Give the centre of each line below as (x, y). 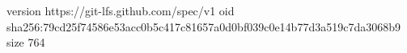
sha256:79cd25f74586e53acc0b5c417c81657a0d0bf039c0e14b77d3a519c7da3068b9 (203, 26)
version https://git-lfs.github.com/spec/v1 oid (121, 10)
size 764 (26, 42)
